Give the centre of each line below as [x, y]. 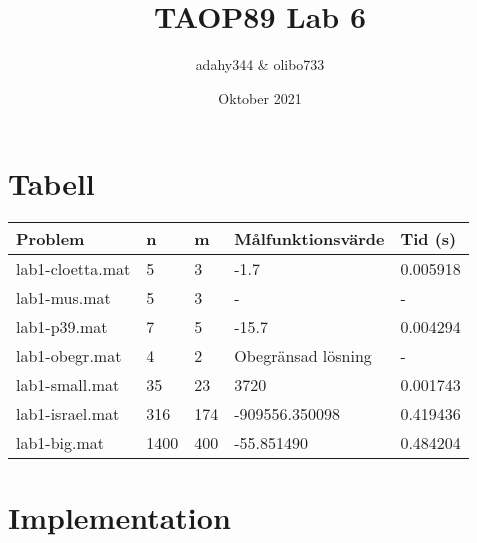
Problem [50, 239]
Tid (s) [428, 239]
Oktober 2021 [260, 97]
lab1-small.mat [68, 385]
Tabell [51, 183]
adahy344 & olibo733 [260, 64]
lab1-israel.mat [68, 414]
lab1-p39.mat [62, 327]
